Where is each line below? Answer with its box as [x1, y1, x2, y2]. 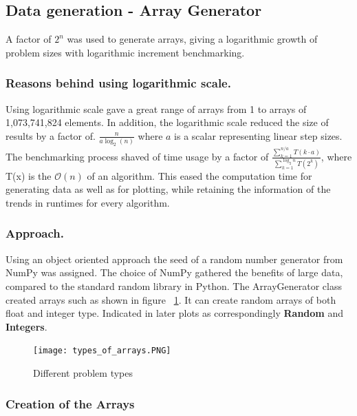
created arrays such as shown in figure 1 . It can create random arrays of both [6, 292, 336, 306]
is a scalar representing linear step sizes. [174, 128, 343, 143]
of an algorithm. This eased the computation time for [87, 168, 312, 183]
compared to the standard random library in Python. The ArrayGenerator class [6, 278, 342, 293]
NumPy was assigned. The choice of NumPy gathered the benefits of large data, [6, 265, 343, 280]
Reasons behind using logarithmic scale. [6, 74, 231, 92]
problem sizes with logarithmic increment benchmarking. [6, 45, 245, 59]
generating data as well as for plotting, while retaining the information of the [6, 182, 331, 196]
